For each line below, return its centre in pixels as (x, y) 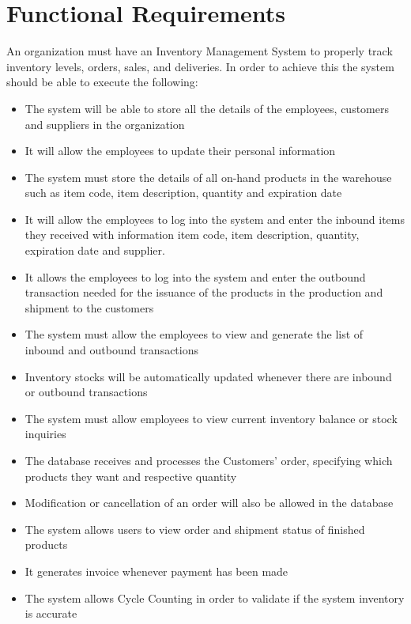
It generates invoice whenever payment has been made (156, 571)
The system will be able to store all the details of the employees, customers (207, 108)
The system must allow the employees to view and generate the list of (194, 334)
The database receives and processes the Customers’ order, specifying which (209, 460)
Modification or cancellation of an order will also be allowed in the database (209, 503)
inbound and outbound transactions (112, 350)
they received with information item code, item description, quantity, (192, 234)
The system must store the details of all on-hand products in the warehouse (208, 177)
